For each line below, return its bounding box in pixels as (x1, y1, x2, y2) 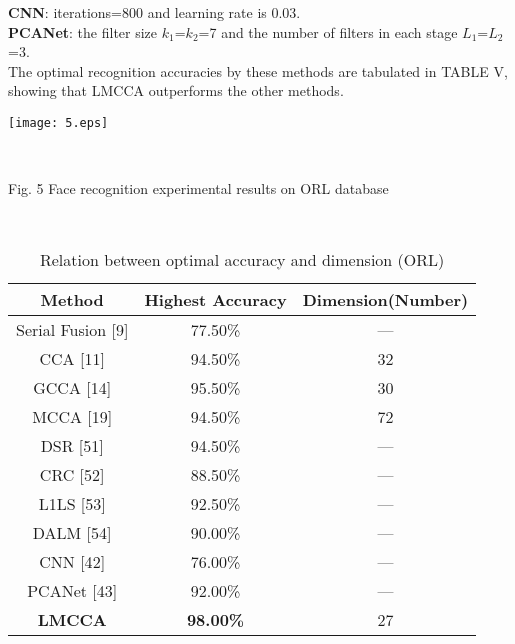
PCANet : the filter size (8, 21, 158, 42)
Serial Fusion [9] (16, 318, 129, 342)
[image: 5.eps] (8, 115, 109, 130)
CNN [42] (39, 550, 106, 574)
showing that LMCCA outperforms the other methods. (8, 80, 344, 101)
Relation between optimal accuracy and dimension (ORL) (39, 248, 445, 272)
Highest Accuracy (144, 288, 287, 312)
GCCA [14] (33, 376, 112, 400)
